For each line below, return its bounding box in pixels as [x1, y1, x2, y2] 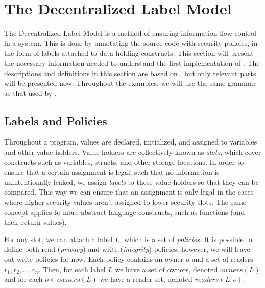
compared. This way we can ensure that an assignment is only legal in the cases [4, 186, 254, 197]
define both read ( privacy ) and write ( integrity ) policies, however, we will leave [4, 244, 250, 254]
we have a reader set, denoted [100, 274, 192, 284]
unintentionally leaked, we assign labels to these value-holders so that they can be [4, 176, 259, 187]
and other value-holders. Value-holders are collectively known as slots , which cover [4, 147, 261, 157]
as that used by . [4, 87, 57, 98]
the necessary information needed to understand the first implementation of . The [4, 57, 260, 68]
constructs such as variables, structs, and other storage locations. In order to [4, 156, 244, 167]
